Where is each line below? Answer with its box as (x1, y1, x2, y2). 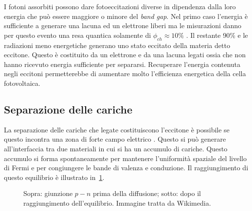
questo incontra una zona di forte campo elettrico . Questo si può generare (4, 134, 226, 144)
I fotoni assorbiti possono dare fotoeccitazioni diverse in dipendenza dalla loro (4, 1, 236, 11)
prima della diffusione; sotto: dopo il (93, 188, 201, 198)
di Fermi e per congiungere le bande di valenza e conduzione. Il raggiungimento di (4, 162, 249, 173)
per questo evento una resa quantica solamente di (4, 30, 151, 40)
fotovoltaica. (4, 78, 40, 88)
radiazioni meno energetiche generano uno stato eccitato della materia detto (4, 40, 230, 50)
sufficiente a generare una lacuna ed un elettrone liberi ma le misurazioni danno (4, 20, 242, 31)
